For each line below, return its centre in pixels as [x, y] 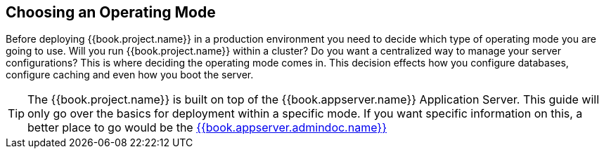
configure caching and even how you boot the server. [130, 75]
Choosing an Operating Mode [111, 12]
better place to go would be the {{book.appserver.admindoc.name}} [207, 128]
